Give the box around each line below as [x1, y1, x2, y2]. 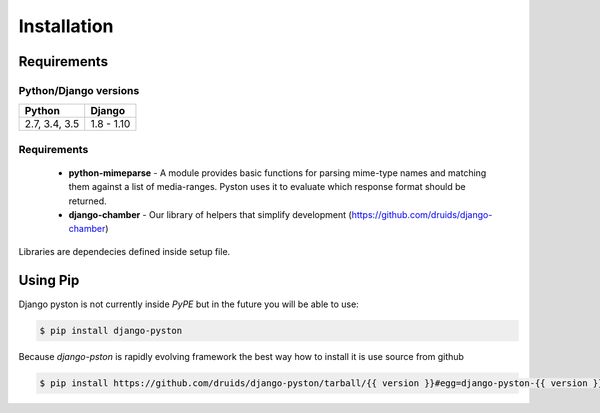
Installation [18, 15, 114, 37]
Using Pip [18, 271, 80, 289]
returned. [68, 195, 107, 207]
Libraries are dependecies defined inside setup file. [18, 245, 231, 257]
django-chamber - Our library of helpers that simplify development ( [68, 209, 352, 221]
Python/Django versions [18, 83, 140, 97]
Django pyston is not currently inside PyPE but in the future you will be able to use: [18, 298, 359, 310]
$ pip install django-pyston [39, 325, 183, 336]
